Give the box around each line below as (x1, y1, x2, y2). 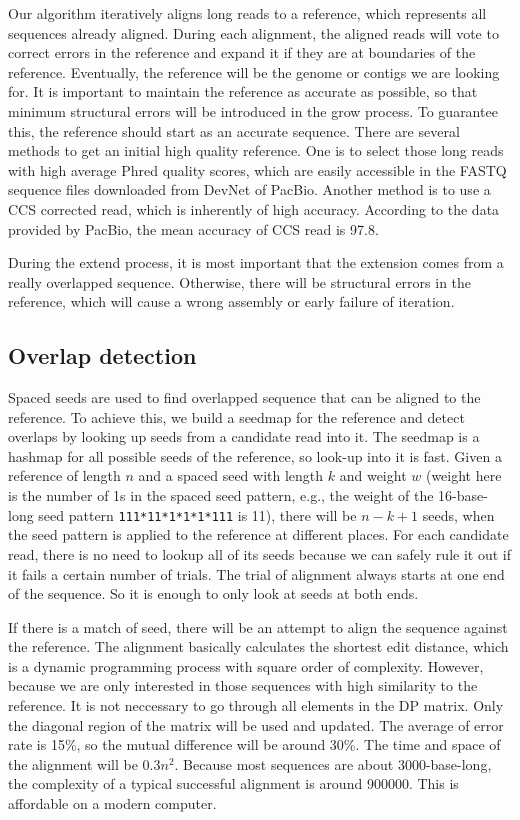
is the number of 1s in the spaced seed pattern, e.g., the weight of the (8, 485, 434, 506)
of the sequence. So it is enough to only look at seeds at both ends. (8, 583, 419, 604)
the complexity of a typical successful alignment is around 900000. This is (8, 773, 459, 794)
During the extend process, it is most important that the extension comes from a (8, 252, 504, 273)
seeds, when (422, 504, 495, 525)
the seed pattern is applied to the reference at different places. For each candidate (8, 524, 509, 545)
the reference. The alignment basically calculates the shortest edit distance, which (8, 636, 509, 657)
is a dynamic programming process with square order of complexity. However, (8, 655, 484, 676)
